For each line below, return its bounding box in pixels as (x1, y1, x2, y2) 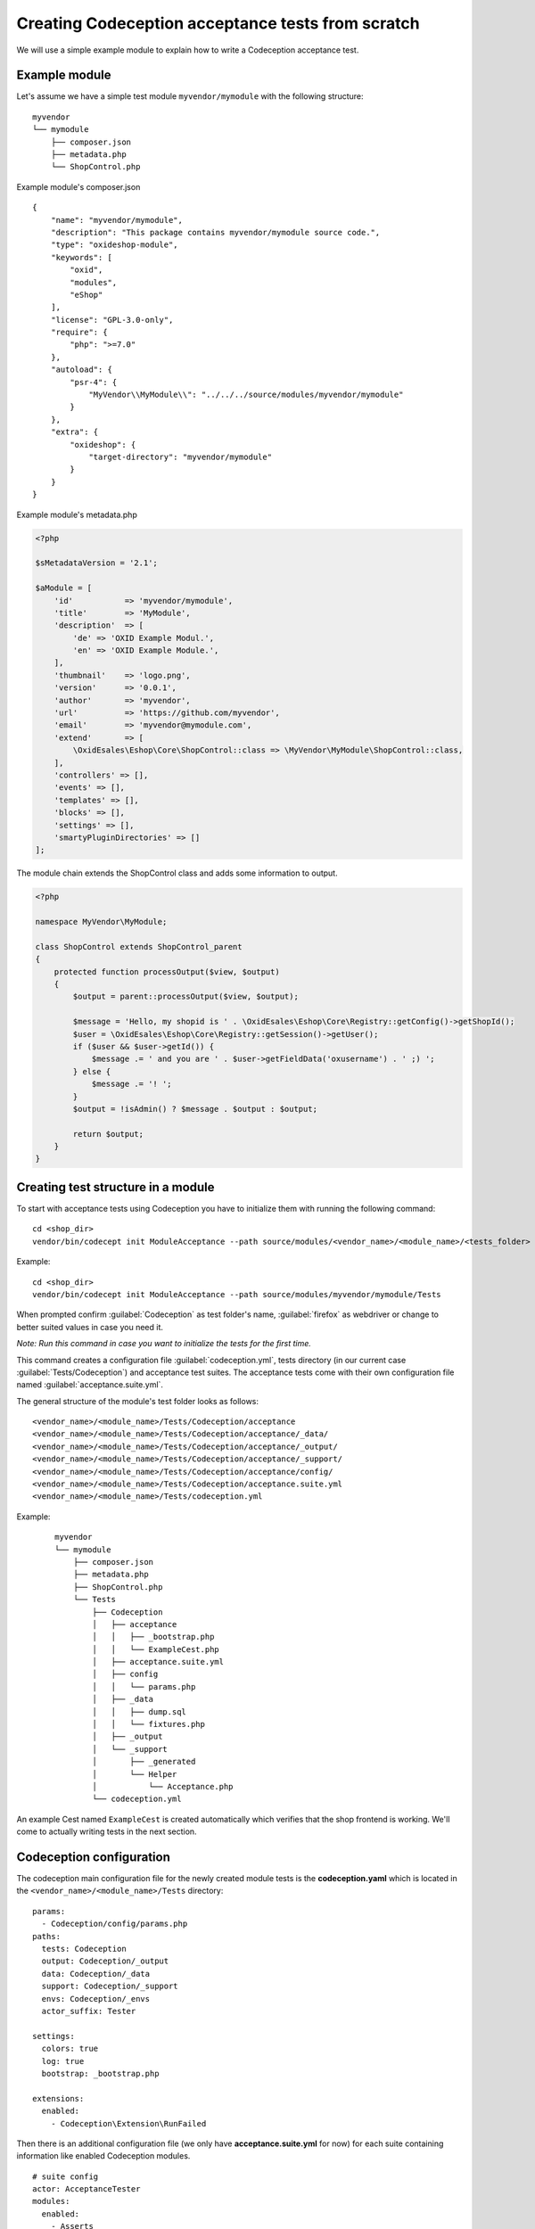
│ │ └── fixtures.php (92, 1719, 205, 1730)
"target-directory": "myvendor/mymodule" (88, 452, 272, 462)
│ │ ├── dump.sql (92, 1707, 187, 1716)
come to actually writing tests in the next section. (16, 1826, 197, 1837)
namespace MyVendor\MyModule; (35, 917, 168, 927)
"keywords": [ (50, 252, 113, 262)
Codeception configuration (16, 1849, 171, 1864)
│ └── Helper (92, 1769, 177, 1779)
